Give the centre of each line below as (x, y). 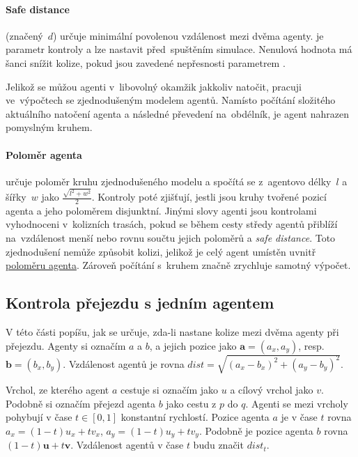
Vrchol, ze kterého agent (57, 390)
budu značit (218, 445)
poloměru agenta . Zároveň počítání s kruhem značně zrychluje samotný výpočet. (178, 265)
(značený (24, 35)
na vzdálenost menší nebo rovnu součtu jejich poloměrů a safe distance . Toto (171, 238)
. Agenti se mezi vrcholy (297, 403)
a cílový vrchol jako (272, 390)
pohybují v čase (39, 417)
